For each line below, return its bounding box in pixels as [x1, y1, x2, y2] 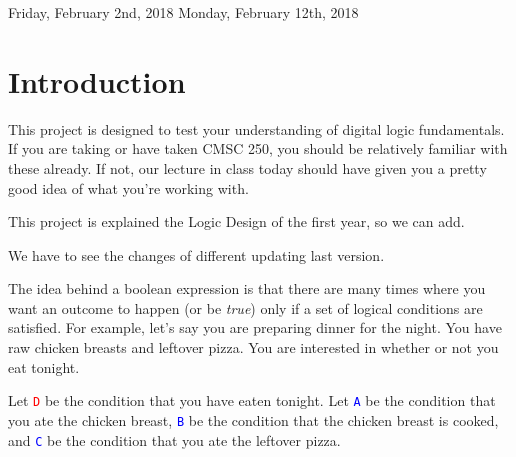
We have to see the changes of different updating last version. [8, 244, 385, 265]
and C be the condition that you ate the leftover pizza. [8, 429, 341, 450]
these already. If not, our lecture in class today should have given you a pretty [8, 157, 487, 178]
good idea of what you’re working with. [8, 177, 249, 198]
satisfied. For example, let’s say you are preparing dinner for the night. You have [8, 317, 502, 338]
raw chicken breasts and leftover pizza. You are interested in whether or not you [8, 337, 499, 358]
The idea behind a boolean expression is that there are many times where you [8, 278, 486, 299]
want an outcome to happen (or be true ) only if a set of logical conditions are [8, 297, 483, 318]
